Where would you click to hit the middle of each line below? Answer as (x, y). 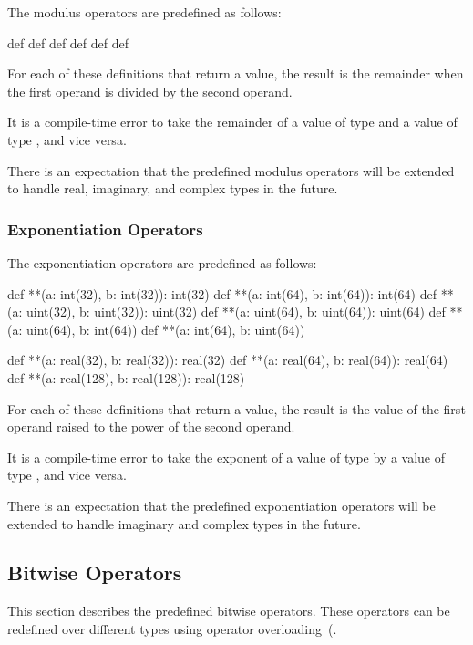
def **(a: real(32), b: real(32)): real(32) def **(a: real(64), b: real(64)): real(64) (228, 360)
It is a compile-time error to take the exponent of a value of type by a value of (226, 457)
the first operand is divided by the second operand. (150, 91)
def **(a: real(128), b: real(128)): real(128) (126, 377)
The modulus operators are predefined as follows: (144, 12)
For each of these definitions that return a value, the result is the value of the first (236, 408)
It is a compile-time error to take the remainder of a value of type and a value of (232, 122)
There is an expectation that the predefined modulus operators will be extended (231, 170)
